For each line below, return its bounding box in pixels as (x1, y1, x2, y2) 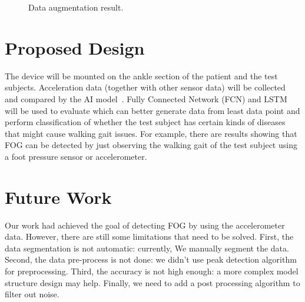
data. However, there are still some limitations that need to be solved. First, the (5, 230, 294, 243)
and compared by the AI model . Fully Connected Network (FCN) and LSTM (5, 92, 287, 105)
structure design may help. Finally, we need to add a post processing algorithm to (5, 276, 300, 288)
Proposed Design (5, 35, 145, 59)
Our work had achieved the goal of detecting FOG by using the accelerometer (5, 219, 285, 231)
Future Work (5, 184, 112, 209)
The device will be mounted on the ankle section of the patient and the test (5, 69, 278, 82)
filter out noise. (5, 288, 59, 300)
